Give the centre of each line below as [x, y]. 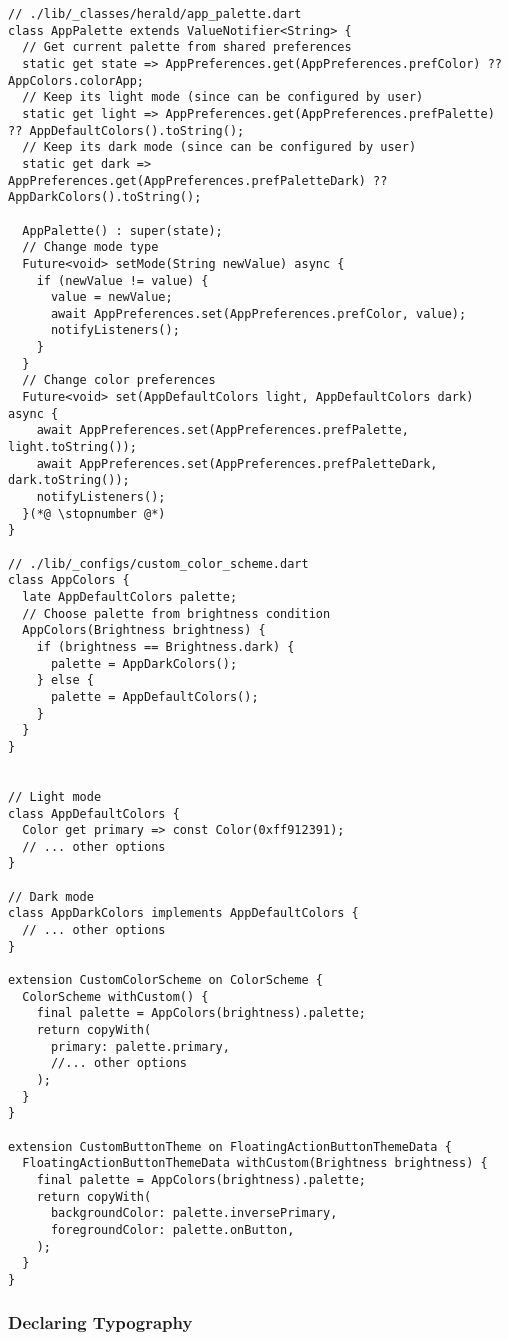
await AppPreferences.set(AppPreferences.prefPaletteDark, [237, 463]
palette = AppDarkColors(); [144, 663]
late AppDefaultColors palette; [130, 596]
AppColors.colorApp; [76, 80]
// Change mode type [90, 247]
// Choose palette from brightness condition [176, 613]
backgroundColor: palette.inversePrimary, [194, 1213]
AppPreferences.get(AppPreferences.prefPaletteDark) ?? [198, 180]
